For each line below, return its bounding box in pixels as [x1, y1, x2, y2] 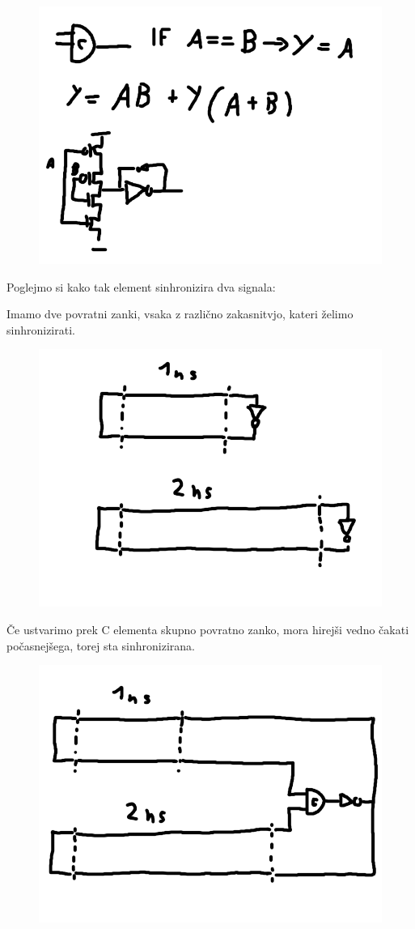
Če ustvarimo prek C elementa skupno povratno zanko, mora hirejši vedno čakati [6, 620, 409, 637]
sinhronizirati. [6, 321, 75, 338]
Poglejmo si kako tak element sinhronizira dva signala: [6, 278, 276, 295]
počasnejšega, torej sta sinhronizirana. [6, 637, 196, 654]
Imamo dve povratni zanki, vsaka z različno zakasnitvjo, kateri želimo [6, 305, 354, 322]
